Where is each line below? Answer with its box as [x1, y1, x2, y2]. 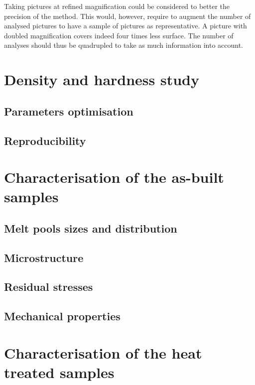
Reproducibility [4, 132, 86, 148]
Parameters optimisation [4, 103, 133, 119]
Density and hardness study [4, 69, 200, 90]
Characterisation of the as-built [4, 167, 224, 187]
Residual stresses [4, 279, 93, 294]
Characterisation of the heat [4, 342, 202, 363]
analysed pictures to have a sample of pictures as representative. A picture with [4, 20, 247, 31]
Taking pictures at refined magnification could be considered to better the [4, 1, 230, 11]
